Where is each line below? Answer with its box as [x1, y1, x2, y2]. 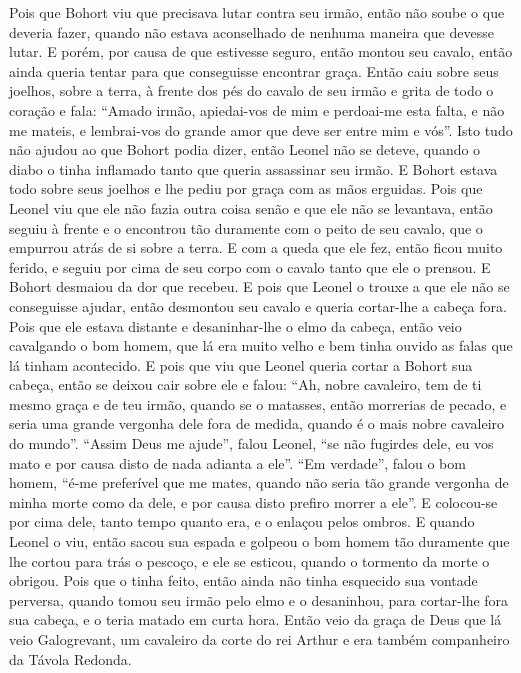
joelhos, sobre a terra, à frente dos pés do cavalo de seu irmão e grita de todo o [9, 80, 494, 101]
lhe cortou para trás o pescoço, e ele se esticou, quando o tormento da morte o [9, 550, 490, 571]
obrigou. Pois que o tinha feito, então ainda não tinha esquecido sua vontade [9, 570, 478, 591]
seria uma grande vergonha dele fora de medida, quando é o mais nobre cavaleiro [9, 413, 505, 434]
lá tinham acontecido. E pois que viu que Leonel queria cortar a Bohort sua [9, 354, 473, 375]
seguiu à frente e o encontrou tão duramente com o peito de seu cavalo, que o [9, 217, 483, 238]
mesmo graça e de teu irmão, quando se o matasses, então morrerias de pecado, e [9, 393, 507, 414]
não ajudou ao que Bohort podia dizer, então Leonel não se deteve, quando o [9, 139, 481, 160]
